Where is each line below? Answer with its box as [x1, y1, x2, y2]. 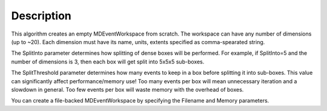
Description [11, 9, 72, 22]
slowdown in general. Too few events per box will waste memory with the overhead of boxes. [11, 86, 244, 93]
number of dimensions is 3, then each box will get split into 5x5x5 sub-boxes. [11, 58, 205, 65]
